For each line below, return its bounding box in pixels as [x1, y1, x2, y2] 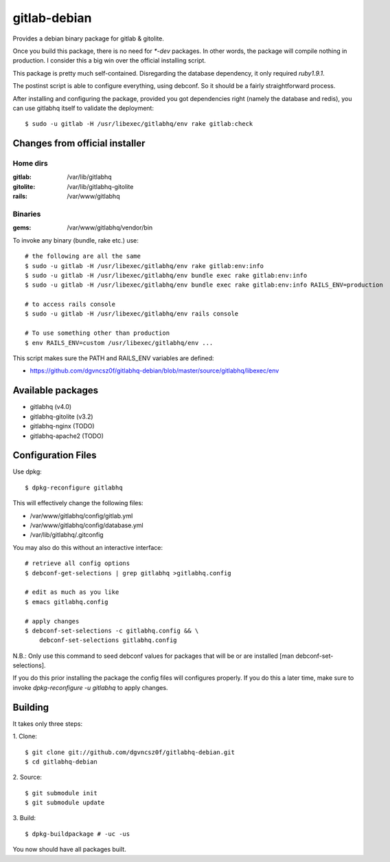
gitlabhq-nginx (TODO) [30, 422, 95, 430]
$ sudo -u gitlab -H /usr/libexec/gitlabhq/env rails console [25, 310, 239, 318]
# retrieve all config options [25, 560, 130, 567]
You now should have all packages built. [12, 846, 126, 854]
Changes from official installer [12, 137, 146, 149]
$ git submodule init [25, 789, 97, 797]
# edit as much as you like [25, 588, 119, 596]
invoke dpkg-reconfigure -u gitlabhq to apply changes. [12, 683, 168, 692]
